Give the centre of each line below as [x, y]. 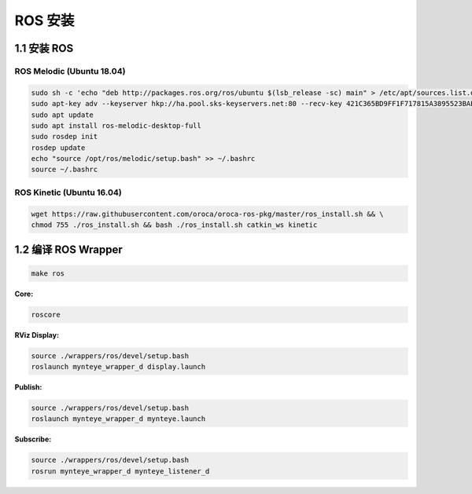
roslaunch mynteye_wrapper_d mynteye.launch [118, 419]
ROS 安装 [44, 20]
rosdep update [58, 148]
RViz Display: [37, 335]
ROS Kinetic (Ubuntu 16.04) [68, 192]
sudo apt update [63, 115]
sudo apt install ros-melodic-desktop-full [116, 125]
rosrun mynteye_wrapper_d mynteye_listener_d [120, 471]
